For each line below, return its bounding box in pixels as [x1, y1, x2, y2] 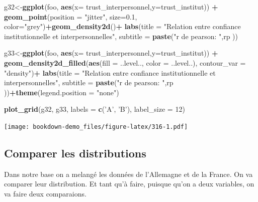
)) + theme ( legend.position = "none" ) [4, 87, 119, 97]
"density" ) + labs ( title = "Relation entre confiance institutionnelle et [4, 67, 216, 78]
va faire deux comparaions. [4, 188, 87, 198]
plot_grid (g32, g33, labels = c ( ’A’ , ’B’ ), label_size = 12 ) [4, 104, 185, 114]
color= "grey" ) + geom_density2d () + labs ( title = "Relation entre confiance [4, 21, 241, 32]
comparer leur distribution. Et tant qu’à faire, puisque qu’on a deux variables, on [4, 178, 254, 189]
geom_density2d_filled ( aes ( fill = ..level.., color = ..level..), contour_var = [4, 57, 246, 68]
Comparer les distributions [4, 145, 146, 160]
